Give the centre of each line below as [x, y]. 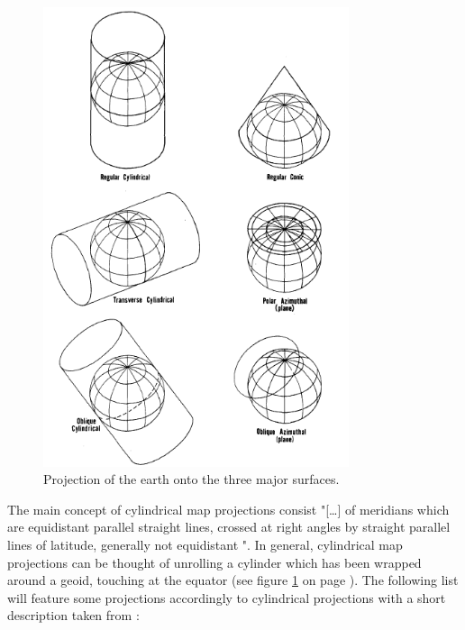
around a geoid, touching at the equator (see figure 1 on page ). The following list [233, 580]
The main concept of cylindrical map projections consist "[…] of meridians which [228, 509]
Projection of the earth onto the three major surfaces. [191, 479]
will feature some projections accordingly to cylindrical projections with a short [227, 597]
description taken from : [73, 615]
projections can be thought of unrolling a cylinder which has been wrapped [214, 562]
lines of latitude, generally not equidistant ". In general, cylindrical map [205, 544]
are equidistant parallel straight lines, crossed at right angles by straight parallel [229, 527]
